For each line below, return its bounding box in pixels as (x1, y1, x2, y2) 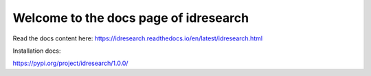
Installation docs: (12, 47, 61, 55)
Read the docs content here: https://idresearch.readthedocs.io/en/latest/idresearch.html (12, 34, 263, 42)
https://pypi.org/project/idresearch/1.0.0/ (12, 59, 128, 68)
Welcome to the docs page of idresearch (12, 10, 249, 25)
